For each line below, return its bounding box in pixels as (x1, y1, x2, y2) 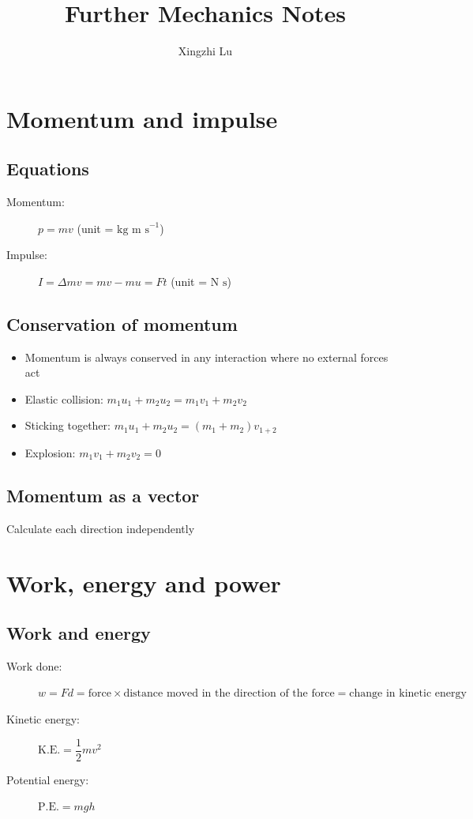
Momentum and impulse (6, 102, 278, 134)
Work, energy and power (6, 566, 281, 599)
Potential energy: (6, 771, 89, 787)
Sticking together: (24, 417, 111, 434)
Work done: (6, 657, 62, 674)
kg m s (117, 224, 149, 235)
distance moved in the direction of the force (123, 688, 335, 700)
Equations (6, 156, 89, 181)
